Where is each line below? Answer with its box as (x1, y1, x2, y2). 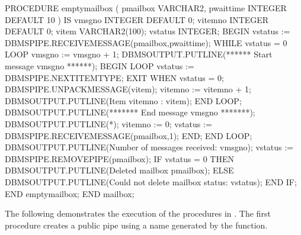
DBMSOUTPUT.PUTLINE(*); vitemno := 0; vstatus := (5, 117, 212, 130)
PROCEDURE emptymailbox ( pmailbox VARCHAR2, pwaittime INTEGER (5, 2, 287, 14)
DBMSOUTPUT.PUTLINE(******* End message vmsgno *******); (5, 106, 255, 118)
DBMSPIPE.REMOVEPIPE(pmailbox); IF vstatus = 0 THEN (5, 152, 234, 165)
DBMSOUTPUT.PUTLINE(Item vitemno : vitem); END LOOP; (5, 94, 242, 107)
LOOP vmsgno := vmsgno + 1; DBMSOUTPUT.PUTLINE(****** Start (5, 48, 273, 60)
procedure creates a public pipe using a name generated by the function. (5, 218, 268, 231)
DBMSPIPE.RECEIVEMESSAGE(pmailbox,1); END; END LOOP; (5, 129, 252, 141)
